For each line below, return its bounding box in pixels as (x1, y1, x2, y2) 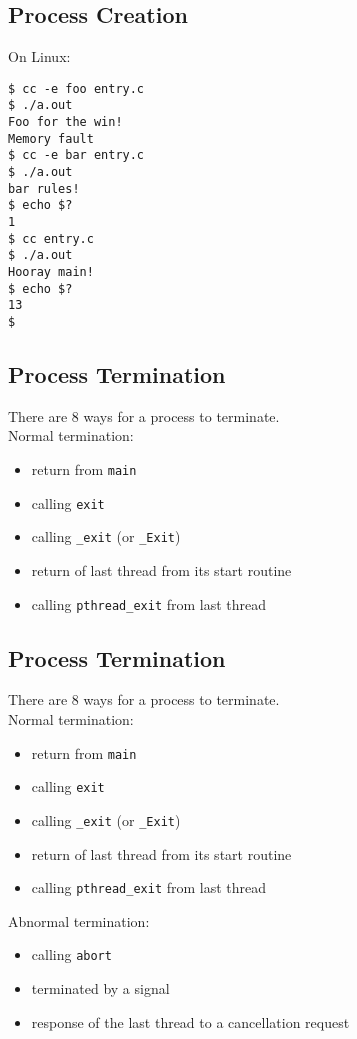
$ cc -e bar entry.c (8, 148, 145, 163)
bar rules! (8, 181, 80, 196)
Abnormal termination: (8, 910, 150, 931)
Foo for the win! (8, 115, 123, 130)
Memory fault (8, 131, 94, 146)
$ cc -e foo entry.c (8, 81, 145, 96)
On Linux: (8, 46, 71, 67)
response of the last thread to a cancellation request (31, 1011, 350, 1032)
